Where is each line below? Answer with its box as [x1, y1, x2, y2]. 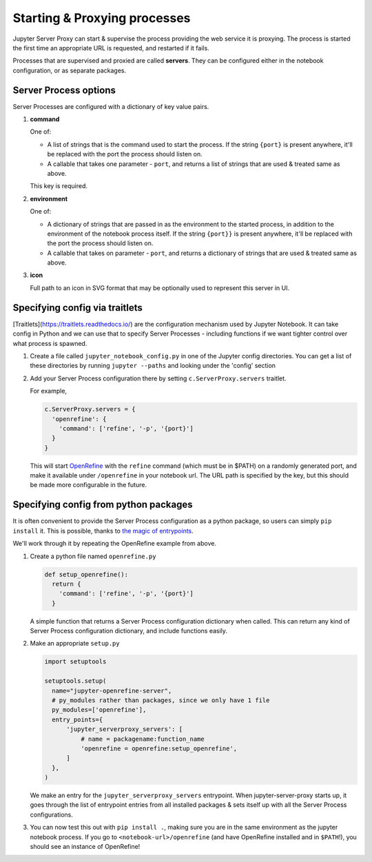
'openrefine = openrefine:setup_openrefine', [80, 744, 238, 752]
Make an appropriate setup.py [30, 639, 120, 648]
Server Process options [12, 84, 116, 96]
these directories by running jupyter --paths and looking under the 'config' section [30, 362, 276, 370]
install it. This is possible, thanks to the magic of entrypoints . [12, 526, 194, 535]
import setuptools [44, 658, 107, 666]
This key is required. [30, 182, 88, 190]
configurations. [30, 810, 74, 819]
